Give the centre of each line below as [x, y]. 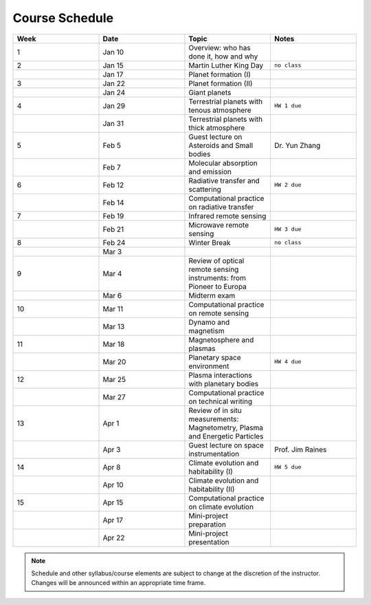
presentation [209, 542]
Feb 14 [113, 202]
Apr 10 [113, 485]
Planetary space [215, 357]
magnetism [206, 330]
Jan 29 [114, 105]
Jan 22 [114, 83]
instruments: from [217, 277]
